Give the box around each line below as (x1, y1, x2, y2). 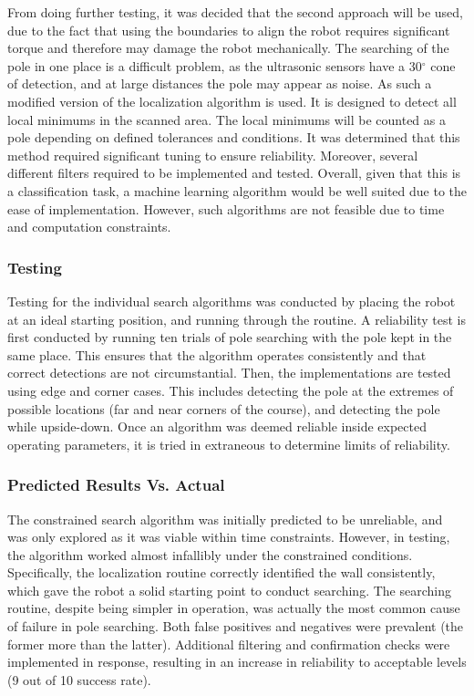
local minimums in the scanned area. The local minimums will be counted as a (7, 109, 446, 129)
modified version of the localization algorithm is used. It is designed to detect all (7, 91, 457, 110)
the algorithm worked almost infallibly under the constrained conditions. (7, 545, 413, 564)
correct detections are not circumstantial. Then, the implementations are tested (7, 363, 451, 382)
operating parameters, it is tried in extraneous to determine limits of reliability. (7, 434, 450, 453)
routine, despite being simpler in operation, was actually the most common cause (7, 598, 460, 618)
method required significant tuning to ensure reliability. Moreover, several (7, 145, 418, 164)
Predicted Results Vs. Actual (7, 473, 225, 496)
